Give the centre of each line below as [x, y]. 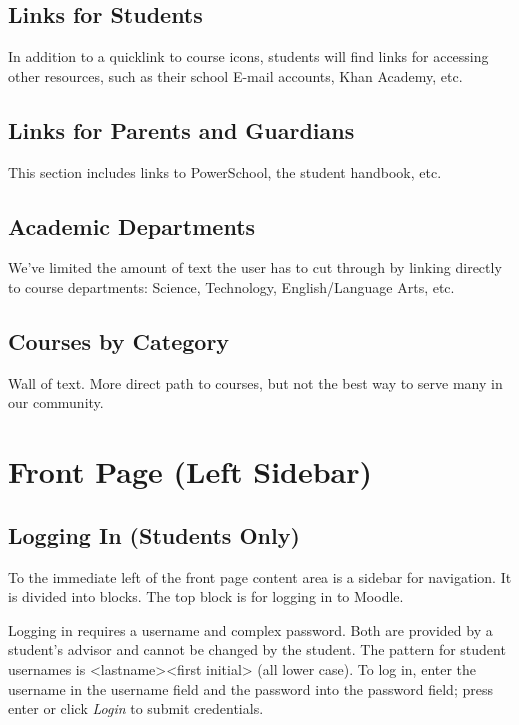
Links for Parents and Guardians [181, 129]
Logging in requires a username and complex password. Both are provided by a [250, 629]
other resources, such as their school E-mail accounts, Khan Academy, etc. [235, 75]
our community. [56, 402]
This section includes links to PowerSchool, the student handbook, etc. [225, 171]
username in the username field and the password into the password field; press [250, 688]
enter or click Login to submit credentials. [136, 708]
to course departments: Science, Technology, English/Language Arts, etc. [231, 286]
